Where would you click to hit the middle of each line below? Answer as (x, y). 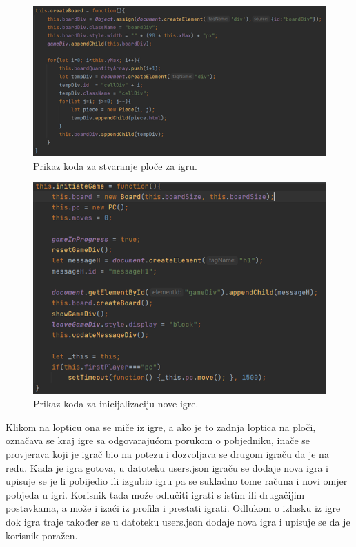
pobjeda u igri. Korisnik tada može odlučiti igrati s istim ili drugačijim (155, 494)
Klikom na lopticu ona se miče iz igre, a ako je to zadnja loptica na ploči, (161, 426)
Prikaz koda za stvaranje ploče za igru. (115, 165)
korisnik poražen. (42, 535)
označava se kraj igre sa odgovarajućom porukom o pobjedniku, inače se (158, 440)
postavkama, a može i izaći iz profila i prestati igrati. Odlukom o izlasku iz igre (173, 508)
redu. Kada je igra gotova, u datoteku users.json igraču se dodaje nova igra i (167, 467)
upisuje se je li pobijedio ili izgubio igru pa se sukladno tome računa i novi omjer (177, 481)
